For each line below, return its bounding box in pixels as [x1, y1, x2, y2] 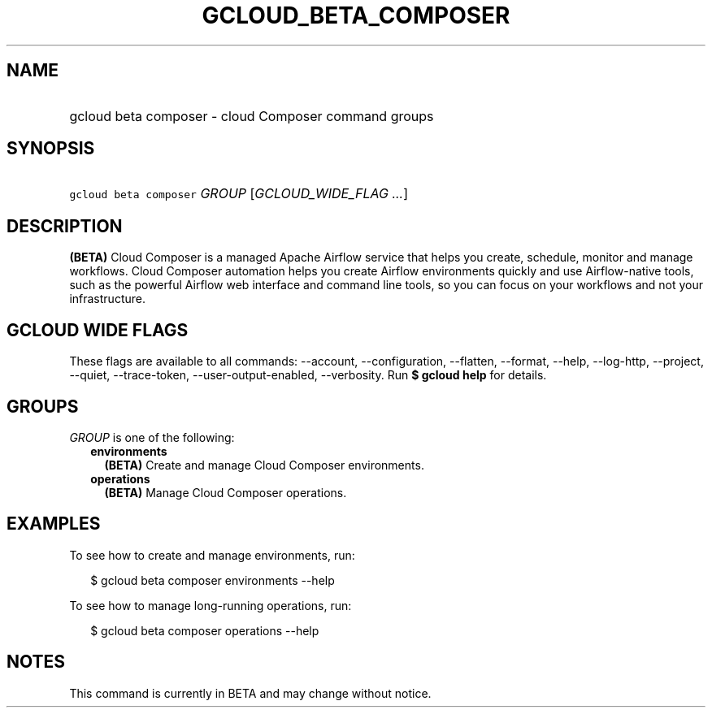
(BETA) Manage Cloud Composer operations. [104, 485, 347, 500]
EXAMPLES [7, 513, 101, 534]
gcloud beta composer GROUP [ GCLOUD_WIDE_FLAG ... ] [69, 185, 409, 202]
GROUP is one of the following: [69, 430, 235, 444]
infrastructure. [69, 292, 145, 306]
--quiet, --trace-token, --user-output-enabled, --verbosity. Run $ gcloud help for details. [69, 368, 547, 383]
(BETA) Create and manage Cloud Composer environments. [104, 457, 424, 472]
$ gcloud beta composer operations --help [90, 623, 319, 638]
